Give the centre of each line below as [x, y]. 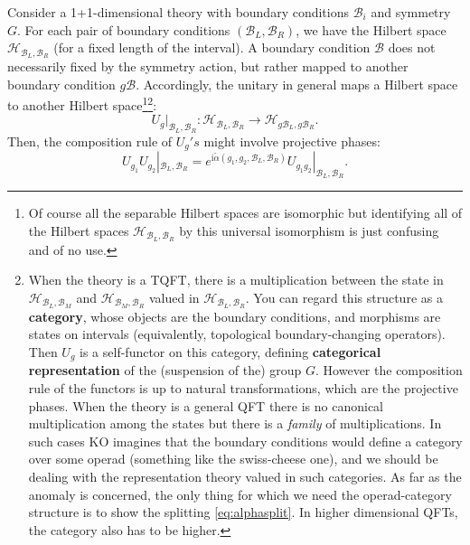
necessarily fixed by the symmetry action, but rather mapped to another [208, 66]
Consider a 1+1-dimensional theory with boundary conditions [179, 12]
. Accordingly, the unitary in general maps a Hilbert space [297, 84]
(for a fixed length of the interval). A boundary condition [212, 47]
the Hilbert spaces [79, 230]
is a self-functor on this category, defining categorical [230, 352]
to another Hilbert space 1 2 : [82, 103]
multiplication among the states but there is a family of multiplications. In [235, 423]
